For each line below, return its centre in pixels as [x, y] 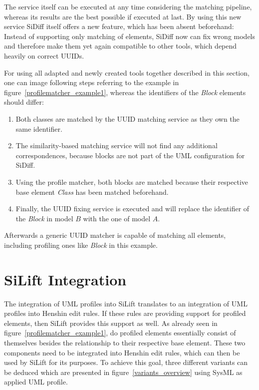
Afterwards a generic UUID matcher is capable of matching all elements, [115, 235]
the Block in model [44, 218]
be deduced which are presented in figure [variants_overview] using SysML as [123, 372]
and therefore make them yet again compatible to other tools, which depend [121, 46]
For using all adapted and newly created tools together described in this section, [127, 72]
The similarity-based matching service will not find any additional [117, 145]
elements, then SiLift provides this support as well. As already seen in [111, 323]
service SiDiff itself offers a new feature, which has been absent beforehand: [119, 26]
